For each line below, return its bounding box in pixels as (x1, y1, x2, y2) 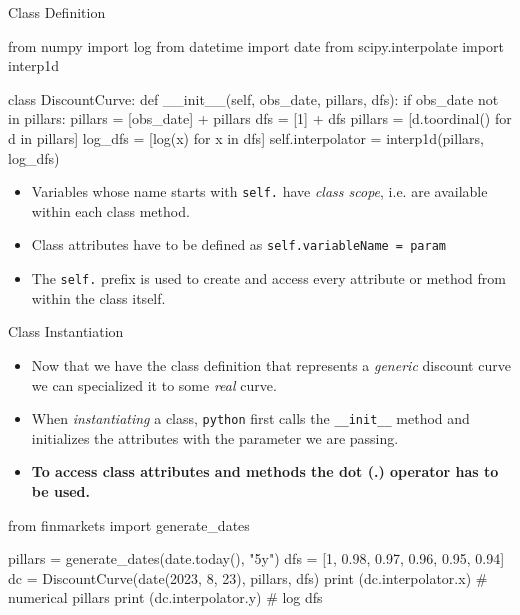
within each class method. (31, 200, 190, 221)
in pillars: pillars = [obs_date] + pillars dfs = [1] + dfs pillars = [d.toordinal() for (8, 108, 512, 129)
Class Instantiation (8, 321, 124, 342)
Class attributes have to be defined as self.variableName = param (31, 234, 446, 255)
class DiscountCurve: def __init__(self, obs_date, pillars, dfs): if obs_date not (8, 88, 499, 109)
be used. (31, 480, 91, 501)
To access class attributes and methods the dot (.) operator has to (31, 461, 499, 482)
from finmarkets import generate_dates (8, 514, 250, 535)
